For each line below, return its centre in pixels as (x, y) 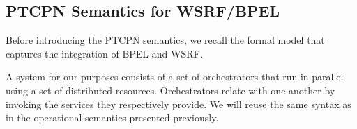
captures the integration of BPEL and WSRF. (104, 53)
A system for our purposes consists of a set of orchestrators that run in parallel (175, 77)
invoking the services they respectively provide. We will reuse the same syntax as (178, 104)
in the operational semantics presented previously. (112, 118)
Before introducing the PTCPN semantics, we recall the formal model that (165, 40)
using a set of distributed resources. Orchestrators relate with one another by (170, 90)
